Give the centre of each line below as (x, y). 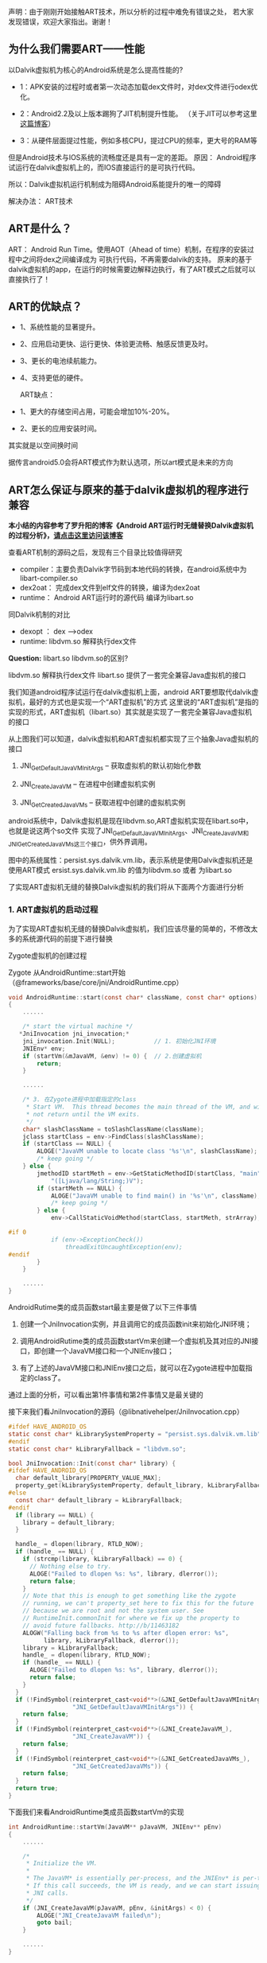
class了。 (49, 1378)
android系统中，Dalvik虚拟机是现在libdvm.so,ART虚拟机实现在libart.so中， (130, 820)
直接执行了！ (29, 279)
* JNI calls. (47, 1893)
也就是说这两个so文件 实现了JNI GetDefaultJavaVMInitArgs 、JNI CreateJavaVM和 (128, 832)
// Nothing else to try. (70, 1566)
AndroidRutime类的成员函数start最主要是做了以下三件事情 (103, 1307)
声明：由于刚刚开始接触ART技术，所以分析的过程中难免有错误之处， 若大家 (131, 12)
